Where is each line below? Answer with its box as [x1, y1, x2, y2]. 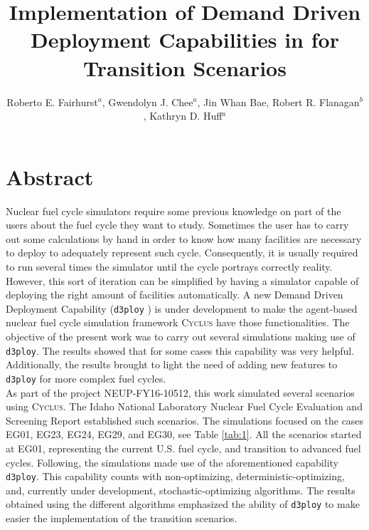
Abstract [6, 162, 94, 191]
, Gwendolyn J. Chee [102, 94, 193, 109]
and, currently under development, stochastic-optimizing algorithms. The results [6, 482, 355, 497]
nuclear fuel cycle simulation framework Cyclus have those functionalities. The [6, 315, 350, 330]
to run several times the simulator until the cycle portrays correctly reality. [6, 259, 333, 274]
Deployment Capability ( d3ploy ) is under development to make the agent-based [6, 301, 358, 316]
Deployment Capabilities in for [31, 25, 339, 54]
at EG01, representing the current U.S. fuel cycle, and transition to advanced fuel [6, 440, 361, 455]
